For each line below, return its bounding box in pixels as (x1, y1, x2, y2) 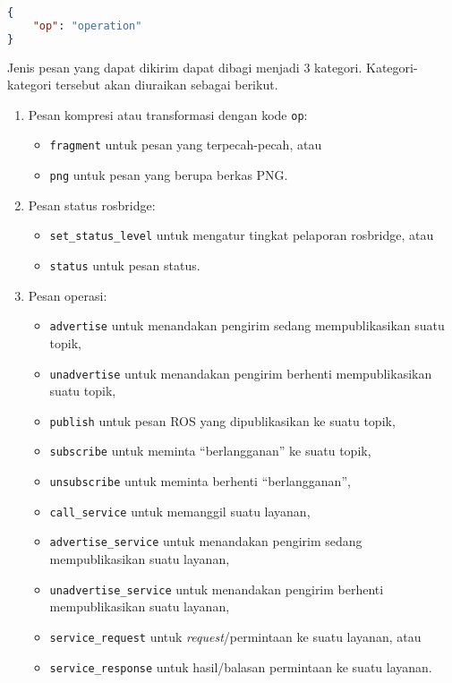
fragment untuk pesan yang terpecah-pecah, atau (49, 135, 322, 154)
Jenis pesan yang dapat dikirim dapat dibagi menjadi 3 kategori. (7, 57, 362, 76)
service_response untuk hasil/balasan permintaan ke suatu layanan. (49, 657, 432, 676)
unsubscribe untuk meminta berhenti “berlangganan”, (49, 472, 351, 491)
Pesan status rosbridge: (28, 195, 156, 214)
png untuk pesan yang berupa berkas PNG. (49, 166, 288, 184)
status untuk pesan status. (49, 256, 200, 275)
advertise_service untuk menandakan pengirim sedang (49, 532, 362, 551)
